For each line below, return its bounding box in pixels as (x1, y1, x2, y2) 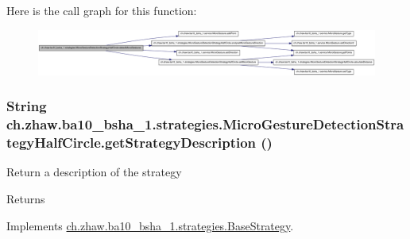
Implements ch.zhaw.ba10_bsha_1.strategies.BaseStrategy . (6, 217, 294, 233)
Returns (6, 190, 45, 206)
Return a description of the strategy (6, 164, 182, 180)
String (6, 96, 47, 116)
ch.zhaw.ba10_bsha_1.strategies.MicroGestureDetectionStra (6, 114, 404, 134)
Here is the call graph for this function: (6, 2, 197, 18)
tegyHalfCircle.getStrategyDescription (6, 133, 257, 152)
